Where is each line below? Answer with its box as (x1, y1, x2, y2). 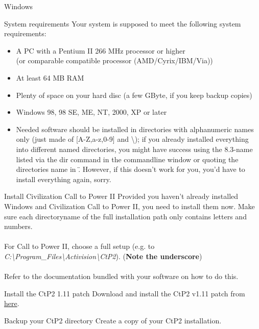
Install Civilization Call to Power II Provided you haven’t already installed (4, 191, 239, 201)
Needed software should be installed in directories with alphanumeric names (16, 123, 254, 134)
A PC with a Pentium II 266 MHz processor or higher (16, 45, 185, 56)
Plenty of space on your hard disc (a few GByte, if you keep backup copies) (16, 89, 252, 100)
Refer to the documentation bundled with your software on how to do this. (4, 271, 239, 282)
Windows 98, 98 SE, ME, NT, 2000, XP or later (16, 107, 167, 117)
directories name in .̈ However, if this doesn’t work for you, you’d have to (16, 164, 245, 174)
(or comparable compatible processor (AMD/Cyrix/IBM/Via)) (16, 55, 213, 66)
